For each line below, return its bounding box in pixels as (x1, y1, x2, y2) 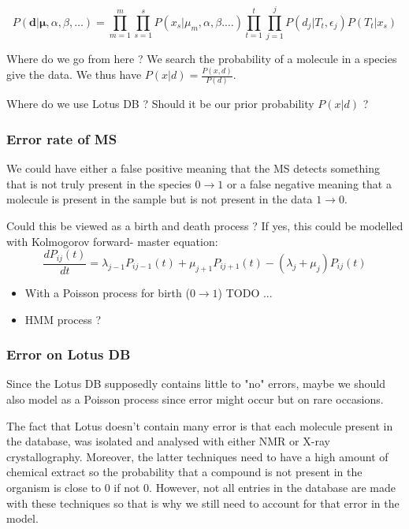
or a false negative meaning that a (226, 175, 392, 192)
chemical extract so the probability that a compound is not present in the (6, 464, 363, 480)
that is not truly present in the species (6, 175, 191, 192)
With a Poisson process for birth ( (24, 285, 190, 301)
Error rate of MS (6, 129, 117, 148)
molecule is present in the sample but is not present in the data (6, 191, 313, 207)
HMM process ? (24, 311, 102, 327)
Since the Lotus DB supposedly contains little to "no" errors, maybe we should (6, 375, 386, 392)
